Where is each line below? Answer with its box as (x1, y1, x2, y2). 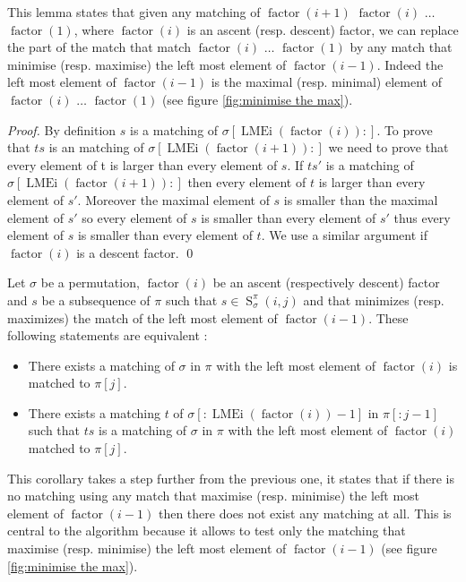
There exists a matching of (28, 355, 175, 374)
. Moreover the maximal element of (77, 190, 270, 209)
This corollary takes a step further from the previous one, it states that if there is (7, 468, 454, 487)
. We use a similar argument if (261, 226, 427, 244)
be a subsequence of (41, 290, 151, 309)
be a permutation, (40, 273, 140, 292)
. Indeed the (376, 55, 444, 73)
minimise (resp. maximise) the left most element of (7, 55, 287, 73)
